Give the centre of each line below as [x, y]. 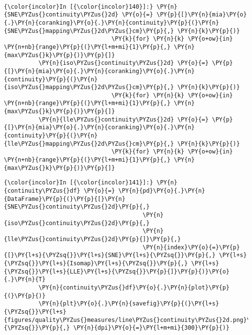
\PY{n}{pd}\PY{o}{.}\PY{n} [162, 191]
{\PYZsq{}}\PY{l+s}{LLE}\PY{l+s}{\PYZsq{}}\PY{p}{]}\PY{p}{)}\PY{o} [117, 271]
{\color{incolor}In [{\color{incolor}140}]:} [79, 7]
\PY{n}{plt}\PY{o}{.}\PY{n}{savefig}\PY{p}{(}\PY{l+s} [129, 304]
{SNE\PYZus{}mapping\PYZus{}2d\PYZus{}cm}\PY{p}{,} [89, 31]
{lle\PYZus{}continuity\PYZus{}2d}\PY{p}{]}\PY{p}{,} [93, 239]
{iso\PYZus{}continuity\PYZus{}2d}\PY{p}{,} [77, 223]
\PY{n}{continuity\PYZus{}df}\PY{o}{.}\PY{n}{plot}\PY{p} [134, 287]
